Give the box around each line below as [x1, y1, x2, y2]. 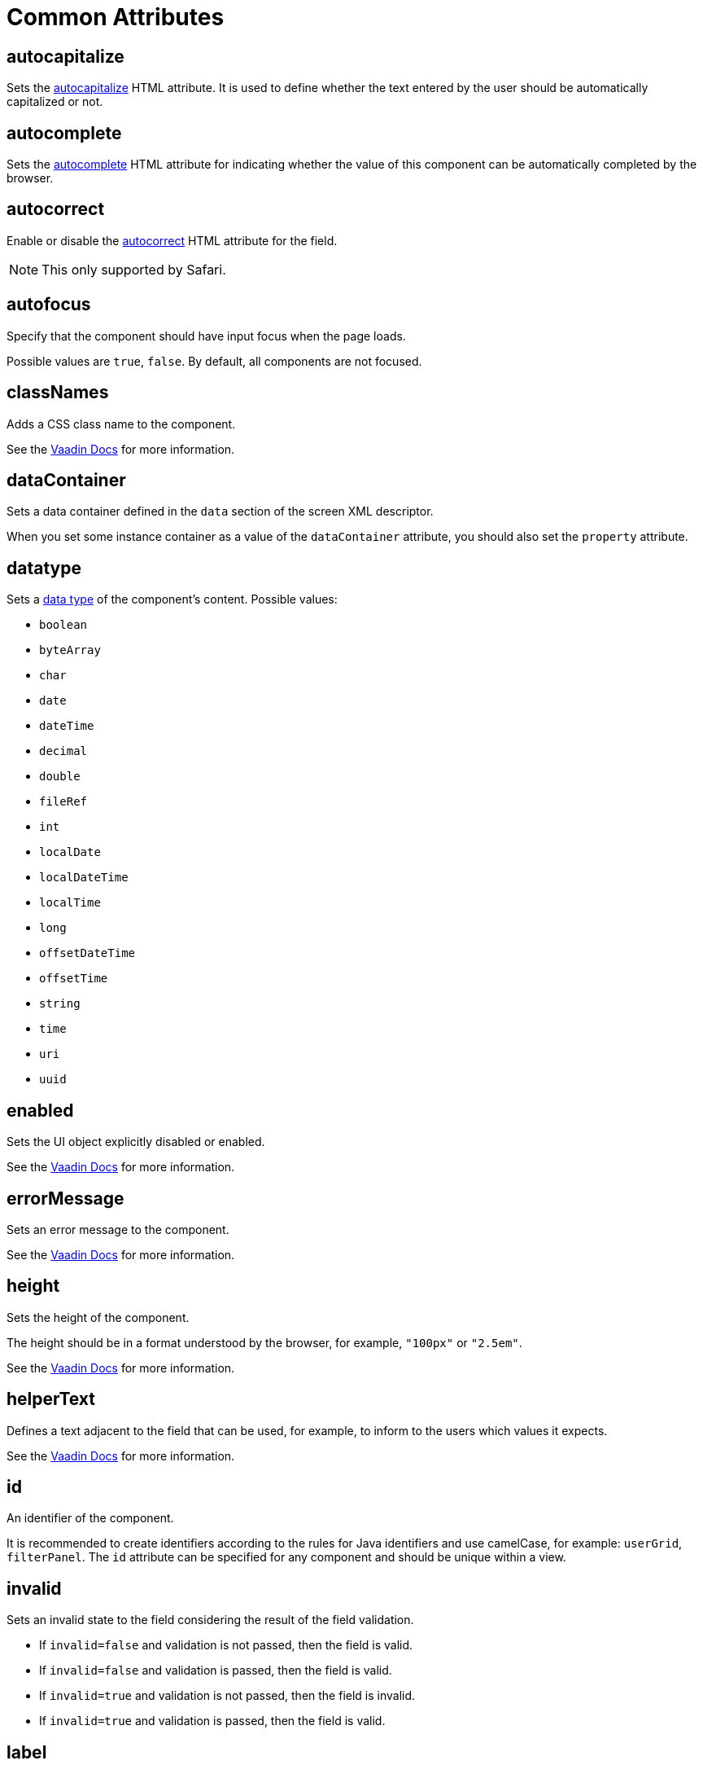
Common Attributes [7, 3, 225, 31]
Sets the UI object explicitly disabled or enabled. [7, 1135, 265, 1149]
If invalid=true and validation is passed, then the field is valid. [39, 1714, 386, 1728]
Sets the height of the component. [7, 1310, 190, 1324]
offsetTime [39, 972, 108, 986]
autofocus [7, 294, 91, 315]
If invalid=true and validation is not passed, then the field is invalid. [39, 1688, 416, 1703]
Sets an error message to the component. [7, 1222, 229, 1236]
